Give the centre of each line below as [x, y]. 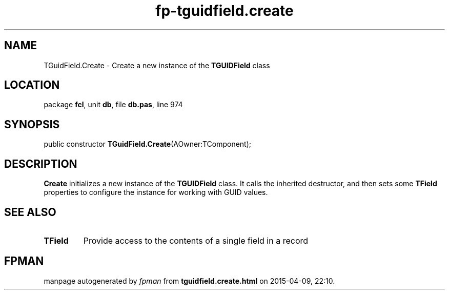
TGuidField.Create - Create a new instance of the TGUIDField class [157, 65]
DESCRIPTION [41, 164]
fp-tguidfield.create [224, 11]
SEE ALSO [30, 212]
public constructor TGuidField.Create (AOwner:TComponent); [148, 144]
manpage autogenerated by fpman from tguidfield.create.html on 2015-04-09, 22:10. [189, 281]
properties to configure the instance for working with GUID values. [156, 192]
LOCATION [32, 85]
